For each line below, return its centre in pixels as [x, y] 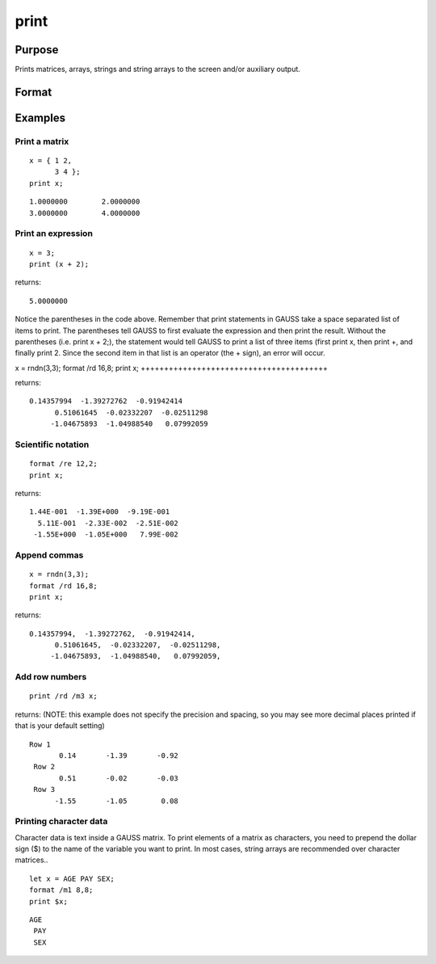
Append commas [49, 555]
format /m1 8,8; [61, 890]
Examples [40, 118]
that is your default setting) [60, 726]
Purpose [37, 50]
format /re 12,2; [63, 464]
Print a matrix [42, 141]
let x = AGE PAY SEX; [72, 878]
